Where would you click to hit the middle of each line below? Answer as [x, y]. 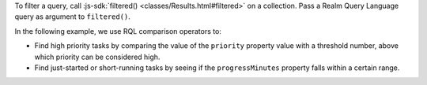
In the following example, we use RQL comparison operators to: [118, 31]
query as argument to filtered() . [72, 17]
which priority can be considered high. [97, 57]
